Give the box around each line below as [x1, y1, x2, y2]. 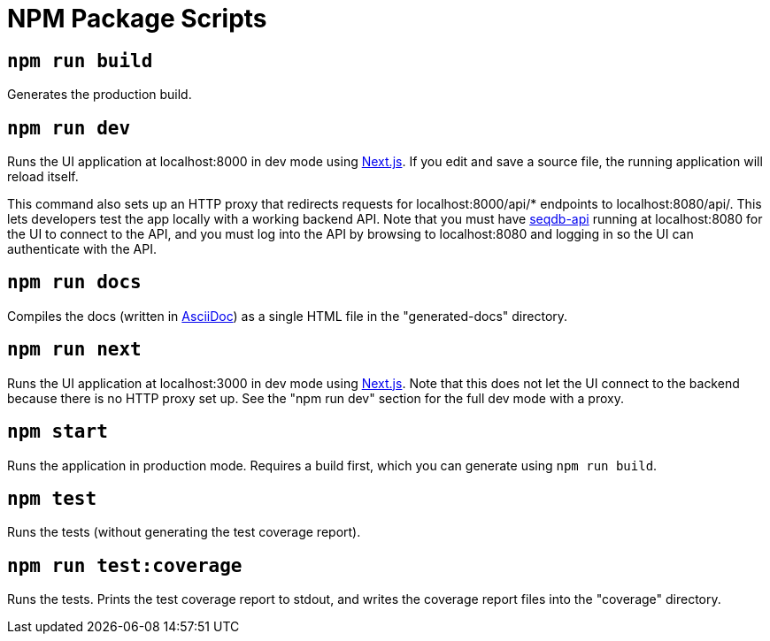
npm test [7, 487, 97, 509]
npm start [7, 421, 108, 443]
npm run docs [7, 271, 142, 294]
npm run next [7, 339, 142, 361]
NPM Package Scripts [7, 4, 267, 34]
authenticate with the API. [7, 241, 157, 257]
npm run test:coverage [7, 554, 243, 576]
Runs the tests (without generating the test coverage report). [7, 524, 361, 540]
